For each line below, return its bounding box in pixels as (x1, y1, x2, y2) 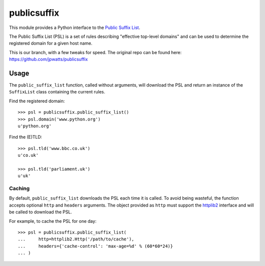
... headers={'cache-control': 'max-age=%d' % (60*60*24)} (18, 243, 173, 249)
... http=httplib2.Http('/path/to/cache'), (18, 236, 134, 242)
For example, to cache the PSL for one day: (9, 218, 97, 224)
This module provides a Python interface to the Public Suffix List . (9, 25, 140, 30)
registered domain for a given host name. (9, 40, 93, 46)
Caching (9, 185, 30, 192)
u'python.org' (18, 123, 52, 129)
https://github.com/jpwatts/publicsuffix (9, 57, 88, 62)
